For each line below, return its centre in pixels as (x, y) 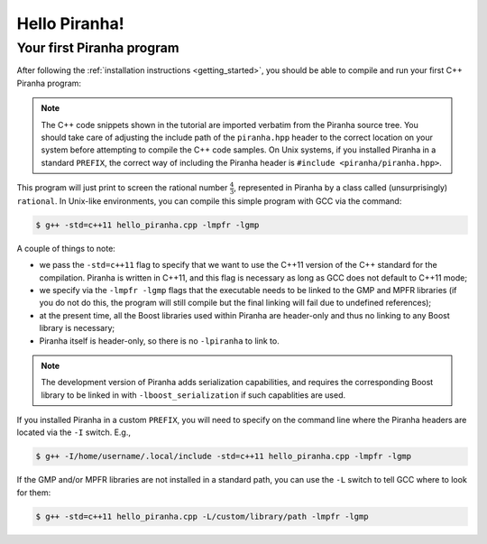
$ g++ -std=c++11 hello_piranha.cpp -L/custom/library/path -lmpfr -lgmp (202, 516)
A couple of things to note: (66, 248)
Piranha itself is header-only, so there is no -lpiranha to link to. (159, 341)
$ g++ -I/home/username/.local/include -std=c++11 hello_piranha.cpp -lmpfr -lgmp (224, 456)
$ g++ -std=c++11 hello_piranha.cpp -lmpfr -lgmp (147, 225)
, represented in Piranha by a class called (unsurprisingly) (340, 188)
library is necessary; (77, 328)
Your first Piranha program (98, 48)
